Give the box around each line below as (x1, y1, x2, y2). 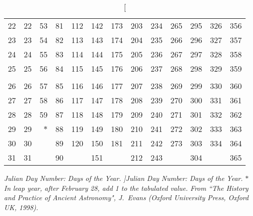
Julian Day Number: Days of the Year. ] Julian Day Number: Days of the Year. (4, 173, 243, 183)
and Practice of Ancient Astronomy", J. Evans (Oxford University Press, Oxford (4, 192, 249, 203)
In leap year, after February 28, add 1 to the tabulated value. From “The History (4, 182, 249, 193)
